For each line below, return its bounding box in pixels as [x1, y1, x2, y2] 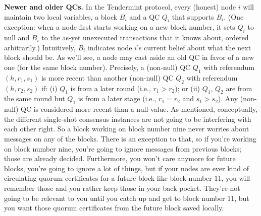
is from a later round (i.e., [70, 83, 151, 93]
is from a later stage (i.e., [78, 93, 156, 104]
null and [4, 32, 30, 43]
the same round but [4, 93, 65, 104]
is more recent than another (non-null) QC [41, 72, 174, 83]
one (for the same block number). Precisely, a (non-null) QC [4, 61, 191, 72]
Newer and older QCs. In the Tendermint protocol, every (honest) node [4, 2, 236, 12]
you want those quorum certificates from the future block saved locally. [4, 202, 224, 213]
